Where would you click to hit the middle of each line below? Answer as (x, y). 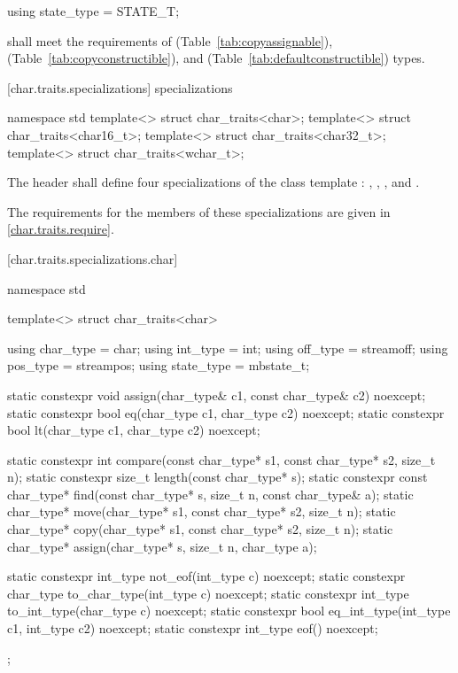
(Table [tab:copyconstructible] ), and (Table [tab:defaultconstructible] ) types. (216, 58)
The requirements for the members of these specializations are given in (199, 211)
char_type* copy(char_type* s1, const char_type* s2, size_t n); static (200, 529)
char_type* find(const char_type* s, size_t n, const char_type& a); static (210, 494)
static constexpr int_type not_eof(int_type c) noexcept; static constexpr (206, 576)
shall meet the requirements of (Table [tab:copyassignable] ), (170, 40)
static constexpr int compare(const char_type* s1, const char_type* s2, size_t (221, 459)
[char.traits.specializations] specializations (120, 87)
